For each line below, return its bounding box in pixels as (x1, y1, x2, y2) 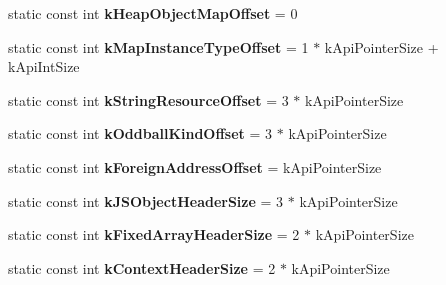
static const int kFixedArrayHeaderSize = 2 (8, 224, 300, 245)
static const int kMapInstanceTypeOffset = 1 (8, 36, 309, 57)
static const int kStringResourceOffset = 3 (8, 89, 289, 110)
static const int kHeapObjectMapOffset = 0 (8, 3, 298, 23)
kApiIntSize (8, 56, 80, 77)
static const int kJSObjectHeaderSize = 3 (8, 190, 284, 211)
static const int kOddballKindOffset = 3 (8, 123, 273, 144)
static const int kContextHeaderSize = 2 (8, 257, 276, 278)
